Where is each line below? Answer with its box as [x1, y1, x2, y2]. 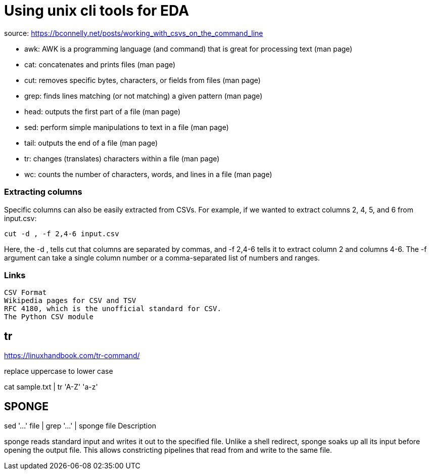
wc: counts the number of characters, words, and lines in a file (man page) [24, 169, 272, 179]
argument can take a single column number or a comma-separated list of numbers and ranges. [4, 253, 320, 262]
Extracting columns [4, 187, 82, 197]
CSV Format [4, 288, 47, 297]
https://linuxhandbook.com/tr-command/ [4, 351, 140, 360]
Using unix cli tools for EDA [4, 2, 189, 19]
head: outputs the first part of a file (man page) [24, 107, 181, 116]
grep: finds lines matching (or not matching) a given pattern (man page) [24, 91, 263, 100]
